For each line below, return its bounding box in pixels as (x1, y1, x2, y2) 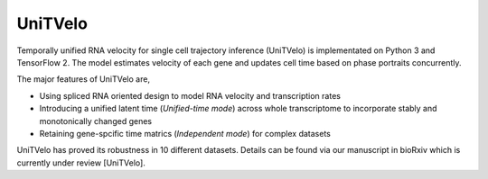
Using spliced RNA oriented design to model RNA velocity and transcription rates (39, 90, 341, 101)
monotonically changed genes (39, 115, 153, 126)
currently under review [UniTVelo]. (16, 157, 146, 168)
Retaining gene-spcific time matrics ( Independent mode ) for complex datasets (39, 128, 332, 139)
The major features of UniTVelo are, (16, 74, 151, 85)
